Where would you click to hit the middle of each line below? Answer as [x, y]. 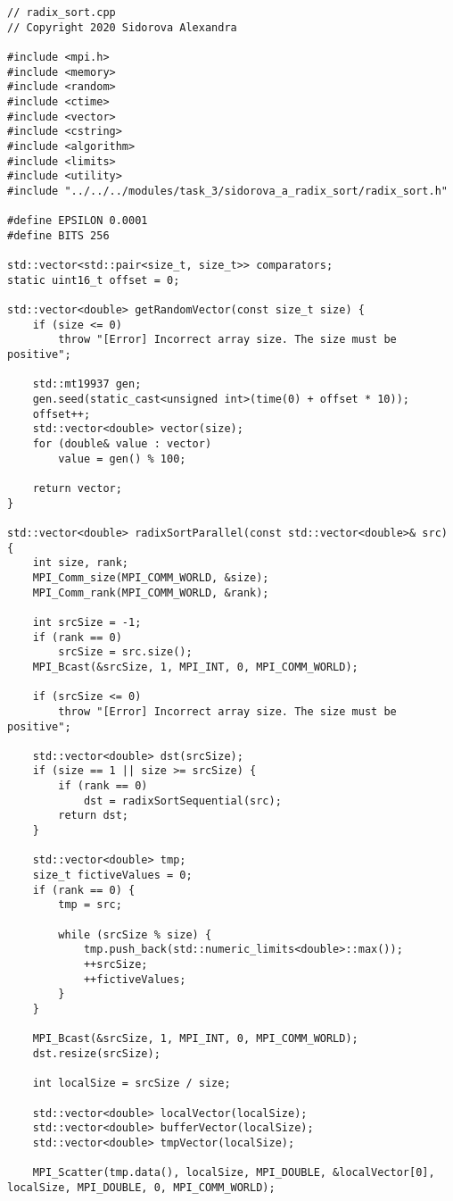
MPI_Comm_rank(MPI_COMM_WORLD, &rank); [151, 592]
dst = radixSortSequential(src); [182, 801]
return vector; [77, 488]
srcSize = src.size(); [125, 652]
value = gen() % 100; [122, 459]
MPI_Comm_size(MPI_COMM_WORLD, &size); [151, 577]
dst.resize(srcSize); [96, 1053]
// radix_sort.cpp [62, 13]
